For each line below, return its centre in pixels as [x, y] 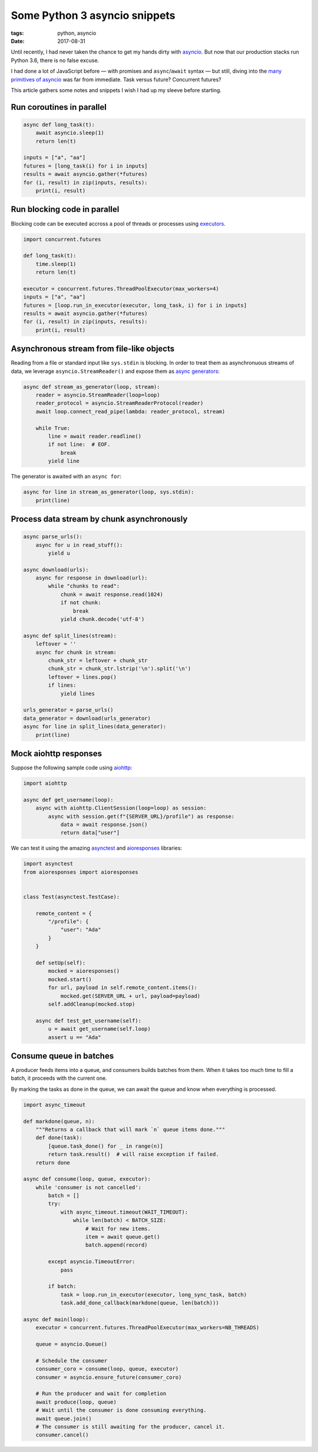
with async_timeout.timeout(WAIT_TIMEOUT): [124, 1212]
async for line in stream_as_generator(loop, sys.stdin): [109, 492]
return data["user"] [90, 833]
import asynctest [48, 864]
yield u [59, 553]
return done [53, 1163]
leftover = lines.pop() [82, 677]
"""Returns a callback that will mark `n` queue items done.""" [130, 1129]
